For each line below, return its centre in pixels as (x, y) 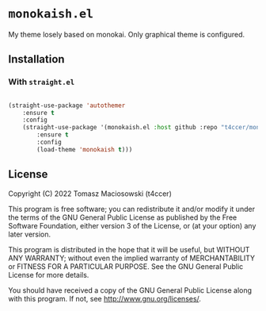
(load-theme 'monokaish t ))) (85, 149)
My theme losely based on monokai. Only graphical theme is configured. (127, 34)
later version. (30, 234)
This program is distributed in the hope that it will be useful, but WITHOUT (129, 249)
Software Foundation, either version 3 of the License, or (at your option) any (132, 225)
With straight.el (42, 82)
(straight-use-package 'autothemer (67, 106)
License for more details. (49, 275)
